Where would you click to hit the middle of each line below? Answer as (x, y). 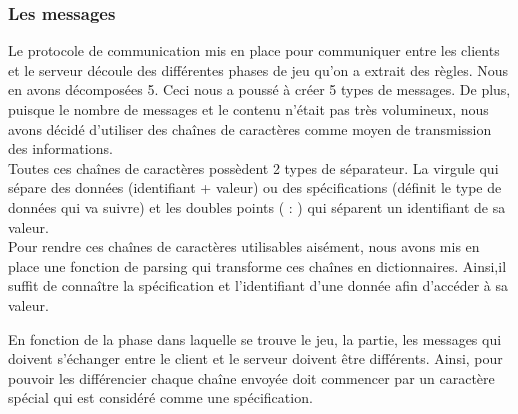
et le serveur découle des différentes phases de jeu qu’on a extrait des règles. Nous (258, 69)
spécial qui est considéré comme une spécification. (160, 397)
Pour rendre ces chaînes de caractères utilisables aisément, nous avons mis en (244, 246)
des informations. (60, 148)
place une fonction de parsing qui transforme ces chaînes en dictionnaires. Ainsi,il (257, 265)
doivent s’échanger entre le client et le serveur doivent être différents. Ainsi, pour (255, 358)
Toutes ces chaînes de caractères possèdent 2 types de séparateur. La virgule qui (253, 167)
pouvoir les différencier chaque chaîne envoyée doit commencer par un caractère (251, 377)
